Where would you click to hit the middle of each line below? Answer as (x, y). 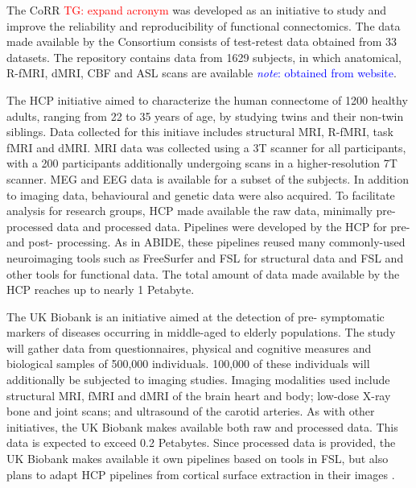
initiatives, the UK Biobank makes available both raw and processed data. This (202, 426)
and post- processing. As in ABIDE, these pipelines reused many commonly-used (206, 242)
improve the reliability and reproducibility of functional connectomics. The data (204, 25)
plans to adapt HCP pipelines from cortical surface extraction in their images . (201, 474)
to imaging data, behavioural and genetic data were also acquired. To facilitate (201, 194)
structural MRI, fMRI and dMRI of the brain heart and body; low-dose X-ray (199, 395)
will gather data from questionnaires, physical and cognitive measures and (189, 347)
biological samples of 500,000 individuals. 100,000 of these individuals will (188, 364)
